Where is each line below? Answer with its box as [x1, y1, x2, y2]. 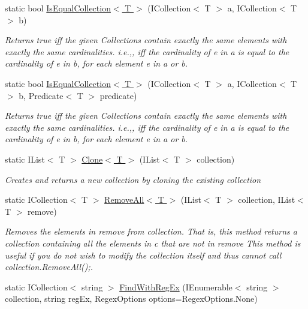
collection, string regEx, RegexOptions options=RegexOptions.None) [5, 292, 258, 305]
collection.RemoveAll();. [5, 260, 93, 273]
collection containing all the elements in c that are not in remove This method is [5, 236, 301, 249]
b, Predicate [19, 89, 64, 101]
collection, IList [238, 193, 295, 206]
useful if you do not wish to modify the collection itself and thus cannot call [5, 248, 282, 261]
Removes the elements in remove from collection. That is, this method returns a [5, 225, 297, 238]
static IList [5, 152, 45, 165]
